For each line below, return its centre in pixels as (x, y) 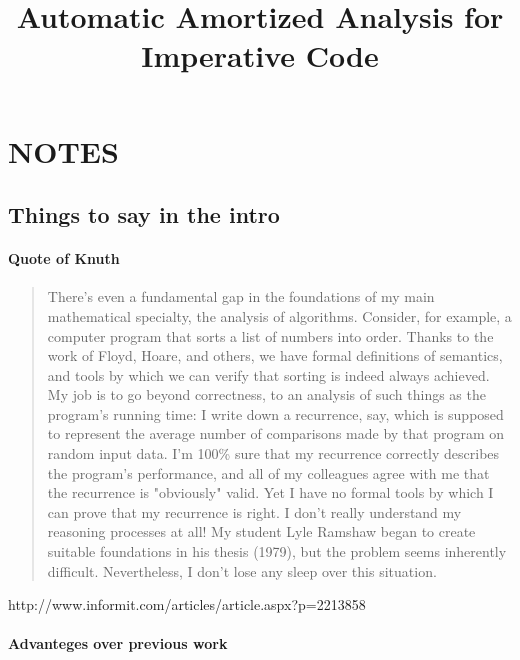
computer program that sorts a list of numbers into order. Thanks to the (270, 335)
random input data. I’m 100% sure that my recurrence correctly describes (273, 453)
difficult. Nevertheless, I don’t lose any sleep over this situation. (242, 570)
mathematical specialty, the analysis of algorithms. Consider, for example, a (279, 315)
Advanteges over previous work (118, 643)
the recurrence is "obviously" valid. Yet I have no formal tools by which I (270, 492)
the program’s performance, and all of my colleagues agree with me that (268, 472)
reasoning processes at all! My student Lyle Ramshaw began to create (261, 531)
